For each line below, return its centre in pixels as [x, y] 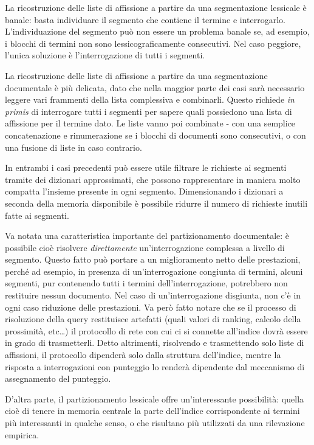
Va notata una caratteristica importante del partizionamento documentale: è [147, 236]
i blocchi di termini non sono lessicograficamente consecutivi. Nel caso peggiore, [153, 43]
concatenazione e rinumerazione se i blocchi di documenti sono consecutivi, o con [155, 135]
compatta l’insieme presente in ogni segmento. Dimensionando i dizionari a [144, 191]
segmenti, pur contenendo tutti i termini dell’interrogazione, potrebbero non [146, 283]
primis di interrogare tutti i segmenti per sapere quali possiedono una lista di [148, 111]
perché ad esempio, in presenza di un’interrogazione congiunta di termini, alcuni [154, 271]
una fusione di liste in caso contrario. [73, 147]
